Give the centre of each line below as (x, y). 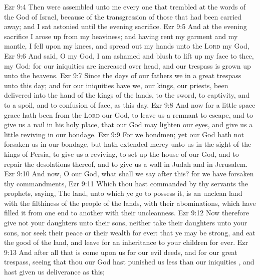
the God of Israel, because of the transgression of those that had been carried (123, 16)
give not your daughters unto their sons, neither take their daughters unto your (126, 223)
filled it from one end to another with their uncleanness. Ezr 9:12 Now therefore (127, 213)
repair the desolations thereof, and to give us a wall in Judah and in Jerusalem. (126, 164)
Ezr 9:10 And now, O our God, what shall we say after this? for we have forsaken (129, 174)
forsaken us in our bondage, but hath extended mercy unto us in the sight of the (128, 144)
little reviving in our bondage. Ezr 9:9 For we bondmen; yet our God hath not (124, 134)
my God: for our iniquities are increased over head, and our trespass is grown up (127, 65)
